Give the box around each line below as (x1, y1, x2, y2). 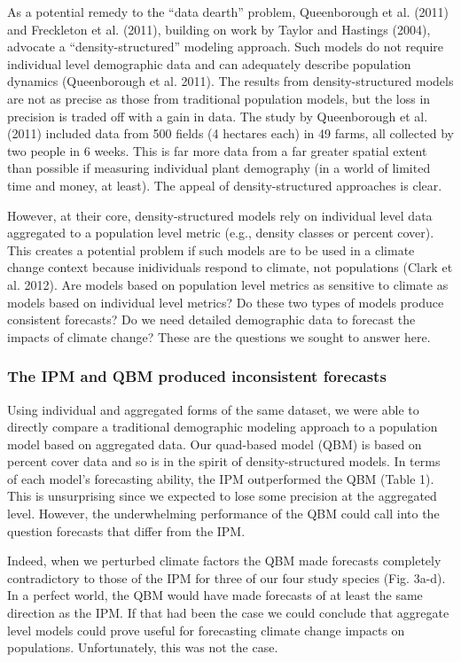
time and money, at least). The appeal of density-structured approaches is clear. (7, 175, 442, 194)
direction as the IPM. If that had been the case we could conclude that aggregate (7, 604, 449, 622)
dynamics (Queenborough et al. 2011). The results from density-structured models (7, 72, 454, 90)
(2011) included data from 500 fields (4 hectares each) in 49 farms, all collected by (7, 124, 454, 143)
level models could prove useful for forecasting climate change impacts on (7, 620, 405, 639)
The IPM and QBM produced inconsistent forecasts (7, 365, 387, 387)
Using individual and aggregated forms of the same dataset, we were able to (7, 400, 419, 418)
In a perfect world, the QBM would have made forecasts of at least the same (7, 586, 423, 604)
